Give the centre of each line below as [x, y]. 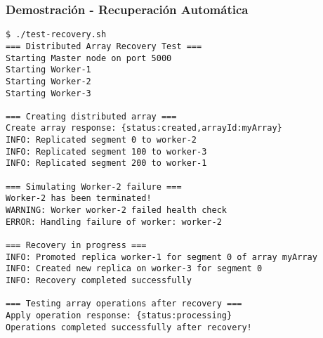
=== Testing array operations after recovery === [124, 304]
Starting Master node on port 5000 [89, 58]
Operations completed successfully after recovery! [129, 327]
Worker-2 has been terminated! [79, 199]
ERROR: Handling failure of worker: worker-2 [114, 222]
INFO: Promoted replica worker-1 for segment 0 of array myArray [161, 257]
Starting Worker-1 [48, 70]
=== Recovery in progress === [76, 246]
